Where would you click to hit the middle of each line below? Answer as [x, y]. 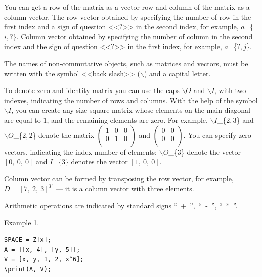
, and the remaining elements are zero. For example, [127, 120]
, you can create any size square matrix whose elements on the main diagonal [131, 110]
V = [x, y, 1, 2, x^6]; [44, 260]
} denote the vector [211, 151]
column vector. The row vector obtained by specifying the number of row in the [128, 16]
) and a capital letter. [177, 73]
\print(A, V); [28, 269]
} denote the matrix [63, 135]
